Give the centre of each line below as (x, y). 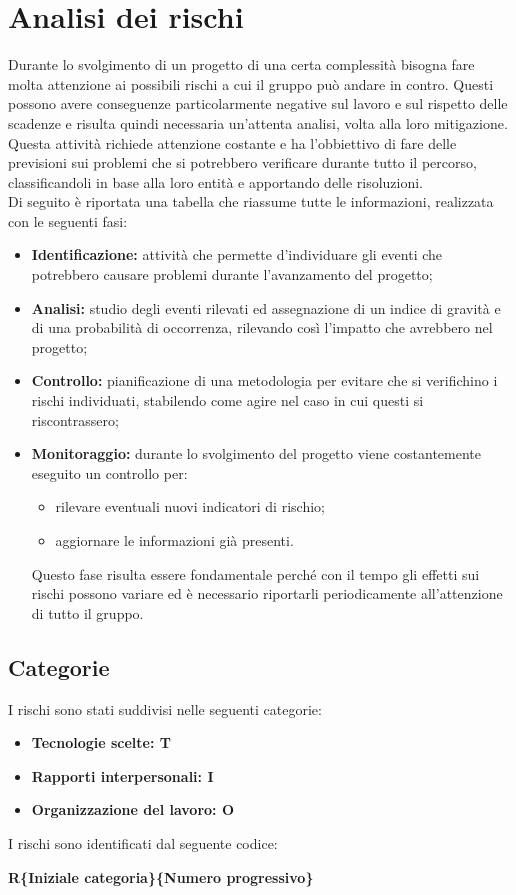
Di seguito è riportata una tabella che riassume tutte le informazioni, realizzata (251, 201)
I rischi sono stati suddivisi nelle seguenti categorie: (165, 708)
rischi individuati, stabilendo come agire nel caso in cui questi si (227, 400)
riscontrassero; (75, 419)
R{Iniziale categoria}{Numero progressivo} (161, 876)
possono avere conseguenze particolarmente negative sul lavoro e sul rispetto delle (258, 103)
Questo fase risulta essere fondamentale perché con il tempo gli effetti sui (255, 573)
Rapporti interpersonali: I (122, 775)
